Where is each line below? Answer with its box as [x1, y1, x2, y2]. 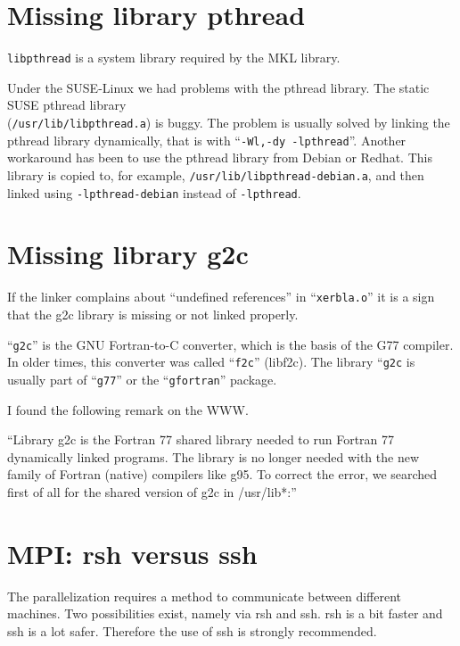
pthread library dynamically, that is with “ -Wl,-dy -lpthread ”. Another [7, 130, 407, 149]
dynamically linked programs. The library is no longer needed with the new [7, 447, 419, 466]
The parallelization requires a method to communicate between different [7, 586, 401, 605]
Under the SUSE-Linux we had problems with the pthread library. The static [7, 78, 430, 96]
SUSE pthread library [7, 95, 127, 114]
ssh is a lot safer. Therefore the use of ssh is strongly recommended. [7, 621, 377, 640]
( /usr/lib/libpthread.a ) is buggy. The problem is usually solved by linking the [7, 112, 450, 131]
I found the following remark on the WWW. [7, 400, 249, 418]
